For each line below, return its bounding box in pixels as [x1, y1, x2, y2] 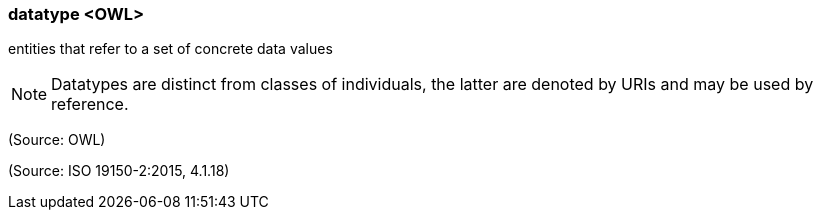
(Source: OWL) [8, 131, 106, 149]
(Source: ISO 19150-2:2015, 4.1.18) [8, 162, 230, 180]
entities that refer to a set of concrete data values [8, 40, 333, 58]
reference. [51, 94, 129, 115]
